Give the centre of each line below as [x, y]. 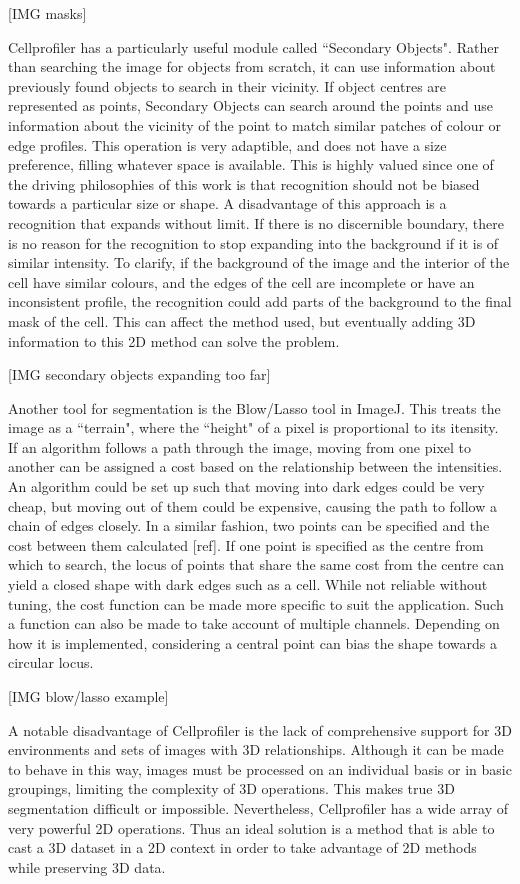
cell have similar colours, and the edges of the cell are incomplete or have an [241, 281]
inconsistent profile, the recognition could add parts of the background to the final [260, 301]
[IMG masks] [47, 13]
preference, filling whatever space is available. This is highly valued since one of [251, 164]
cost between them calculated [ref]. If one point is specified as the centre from [246, 544]
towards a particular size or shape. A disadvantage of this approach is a [227, 203]
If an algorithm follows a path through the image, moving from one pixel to [239, 446]
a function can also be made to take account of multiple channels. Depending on [254, 623]
